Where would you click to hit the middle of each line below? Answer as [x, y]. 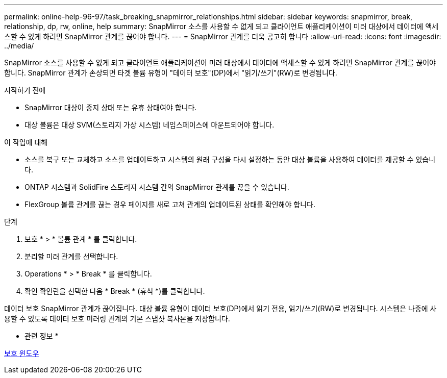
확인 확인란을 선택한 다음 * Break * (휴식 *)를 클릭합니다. [115, 291]
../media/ [19, 46]
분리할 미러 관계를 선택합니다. [71, 256]
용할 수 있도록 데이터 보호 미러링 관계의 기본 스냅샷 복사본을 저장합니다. [117, 319]
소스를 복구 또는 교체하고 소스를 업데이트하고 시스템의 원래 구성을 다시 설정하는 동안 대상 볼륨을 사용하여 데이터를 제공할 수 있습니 [230, 159]
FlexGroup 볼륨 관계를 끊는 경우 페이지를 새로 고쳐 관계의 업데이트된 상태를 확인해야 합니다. [170, 204]
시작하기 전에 [25, 90]
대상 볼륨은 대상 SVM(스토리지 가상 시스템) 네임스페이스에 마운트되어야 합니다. [150, 125]
